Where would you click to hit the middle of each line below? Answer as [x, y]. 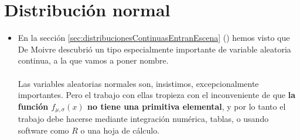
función [33, 106]
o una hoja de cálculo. [120, 130]
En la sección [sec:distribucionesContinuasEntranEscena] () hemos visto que [154, 38]
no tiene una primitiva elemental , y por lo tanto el [187, 106]
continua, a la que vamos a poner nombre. [93, 60]
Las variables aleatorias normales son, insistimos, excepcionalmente [138, 83]
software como [43, 130]
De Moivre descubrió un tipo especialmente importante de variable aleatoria [154, 49]
